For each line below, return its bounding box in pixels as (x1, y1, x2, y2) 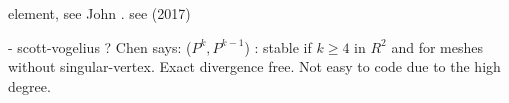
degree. (8, 75, 51, 96)
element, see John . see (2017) (8, 3, 191, 23)
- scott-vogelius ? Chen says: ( (8, 36, 192, 57)
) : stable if (244, 36, 312, 57)
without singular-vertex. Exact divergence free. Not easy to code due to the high (8, 56, 501, 77)
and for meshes (391, 36, 483, 57)
